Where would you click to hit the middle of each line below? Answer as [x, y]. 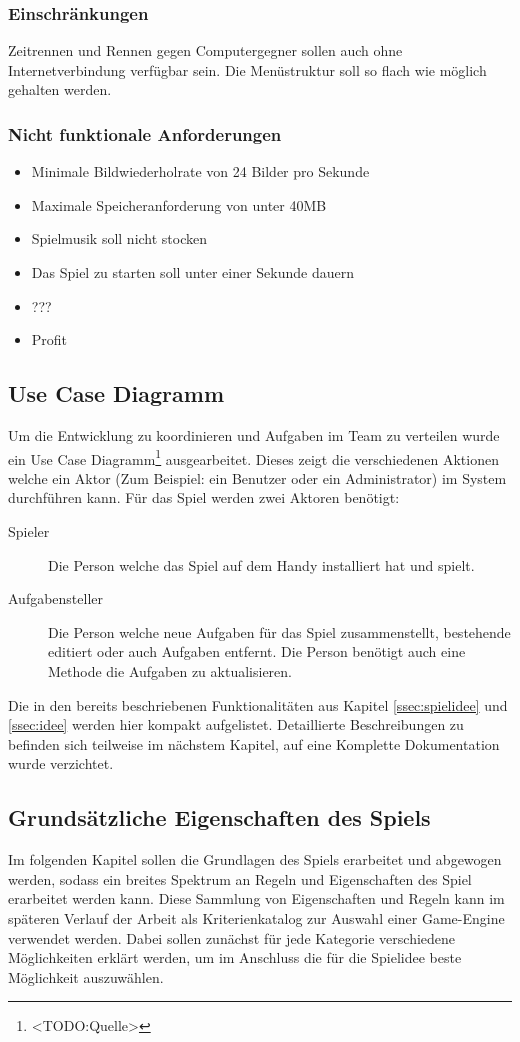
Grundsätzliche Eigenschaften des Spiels [219, 817]
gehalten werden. [60, 89]
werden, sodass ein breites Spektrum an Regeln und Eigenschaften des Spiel [240, 878]
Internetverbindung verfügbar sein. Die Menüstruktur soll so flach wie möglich [247, 69]
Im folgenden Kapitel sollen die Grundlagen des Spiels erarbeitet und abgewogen [255, 859]
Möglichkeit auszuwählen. [86, 976]
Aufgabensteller [56, 598]
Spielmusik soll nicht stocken [119, 238]
